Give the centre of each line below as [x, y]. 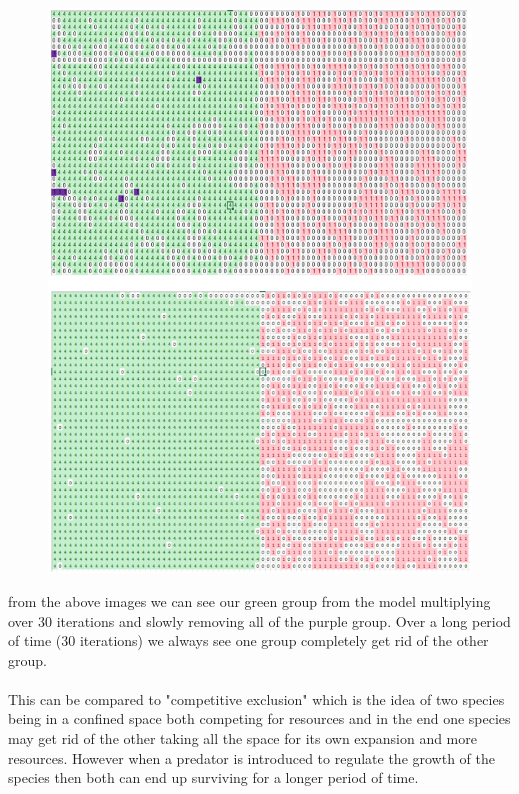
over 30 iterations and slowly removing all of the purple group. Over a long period [259, 620]
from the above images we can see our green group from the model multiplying [249, 600]
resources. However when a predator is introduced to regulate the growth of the [252, 757]
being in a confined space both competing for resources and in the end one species [259, 718]
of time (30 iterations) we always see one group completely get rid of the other [248, 640]
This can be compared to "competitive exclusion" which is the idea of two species [256, 698]
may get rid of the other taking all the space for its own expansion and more [242, 738]
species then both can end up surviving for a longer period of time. [213, 777]
